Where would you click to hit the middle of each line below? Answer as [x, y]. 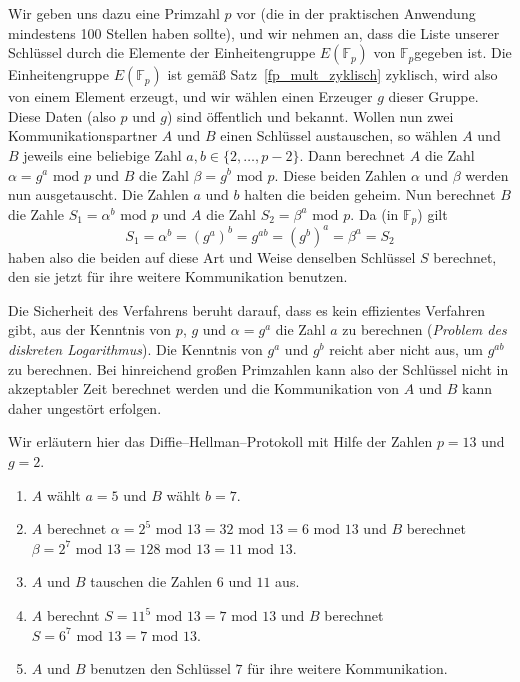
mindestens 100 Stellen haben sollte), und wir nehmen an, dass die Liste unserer [254, 32]
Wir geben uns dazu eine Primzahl [114, 13]
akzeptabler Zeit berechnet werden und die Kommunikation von [203, 388]
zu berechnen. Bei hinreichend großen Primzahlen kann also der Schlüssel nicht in [258, 368]
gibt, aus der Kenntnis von [90, 329]
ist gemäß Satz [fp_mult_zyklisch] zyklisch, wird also [332, 74]
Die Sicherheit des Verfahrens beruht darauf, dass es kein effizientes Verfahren [246, 309]
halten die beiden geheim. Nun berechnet [370, 194]
